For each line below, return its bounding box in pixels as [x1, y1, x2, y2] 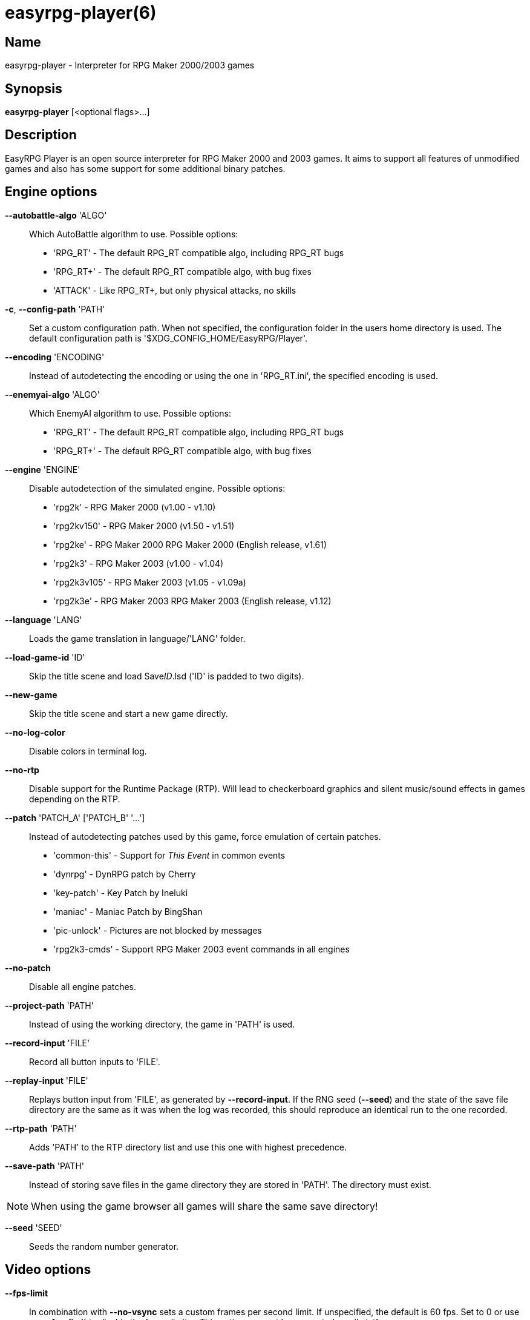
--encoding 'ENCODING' [5, 351, 105, 362]
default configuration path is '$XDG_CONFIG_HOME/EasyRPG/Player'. [29, 332, 307, 343]
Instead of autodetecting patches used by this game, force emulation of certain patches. [29, 831, 381, 842]
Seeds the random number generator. [29, 1241, 179, 1252]
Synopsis [5, 81, 62, 96]
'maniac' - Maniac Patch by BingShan [53, 906, 203, 917]
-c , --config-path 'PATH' [5, 303, 105, 314]
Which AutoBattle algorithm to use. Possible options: [29, 228, 238, 239]
